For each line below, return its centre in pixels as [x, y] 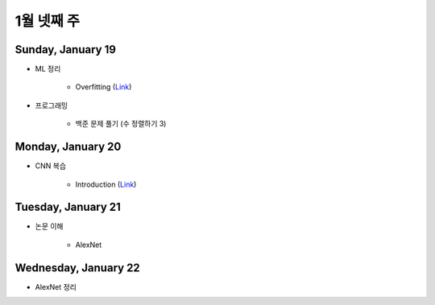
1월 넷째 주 [48, 21]
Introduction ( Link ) [106, 184]
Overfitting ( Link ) [104, 87]
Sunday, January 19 [66, 49]
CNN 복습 [51, 166]
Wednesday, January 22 [77, 268]
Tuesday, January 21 [68, 207]
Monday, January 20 [68, 147]
